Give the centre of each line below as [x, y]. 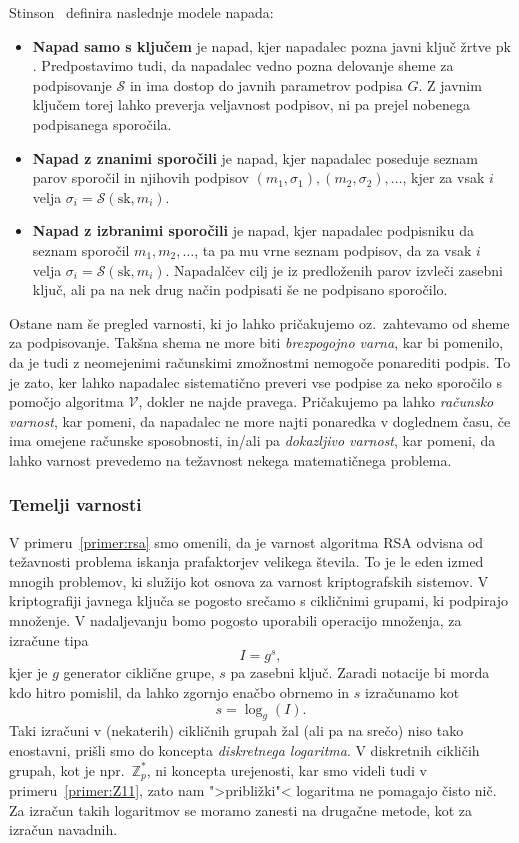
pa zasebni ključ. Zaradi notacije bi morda [360, 672]
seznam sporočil [81, 249]
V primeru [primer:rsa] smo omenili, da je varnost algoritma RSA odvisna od [246, 541]
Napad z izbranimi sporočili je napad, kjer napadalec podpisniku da [253, 230]
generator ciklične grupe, [139, 672]
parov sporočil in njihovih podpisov [140, 177]
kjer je [28, 672]
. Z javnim [450, 84]
